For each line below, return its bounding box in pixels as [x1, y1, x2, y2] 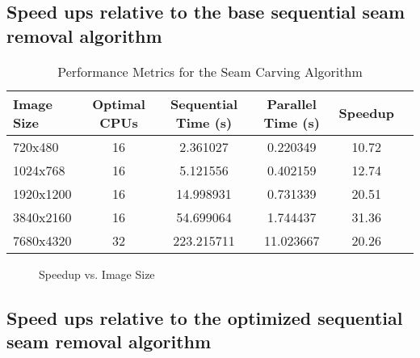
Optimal [92, 94, 145, 113]
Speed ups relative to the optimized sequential [6, 305, 403, 330]
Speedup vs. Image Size [39, 265, 155, 282]
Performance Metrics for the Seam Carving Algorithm [57, 61, 363, 81]
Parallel [267, 94, 317, 113]
